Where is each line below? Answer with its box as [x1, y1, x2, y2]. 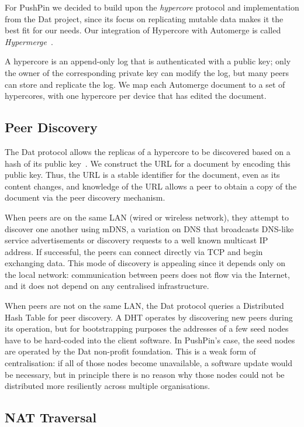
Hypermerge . [5, 35, 53, 47]
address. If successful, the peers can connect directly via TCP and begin [5, 245, 263, 257]
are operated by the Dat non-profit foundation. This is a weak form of [5, 345, 256, 357]
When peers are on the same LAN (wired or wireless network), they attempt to [5, 211, 289, 223]
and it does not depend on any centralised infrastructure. [5, 280, 209, 292]
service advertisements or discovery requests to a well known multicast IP [5, 234, 268, 246]
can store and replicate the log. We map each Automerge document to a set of [5, 78, 285, 90]
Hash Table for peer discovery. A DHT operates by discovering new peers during [5, 311, 293, 323]
